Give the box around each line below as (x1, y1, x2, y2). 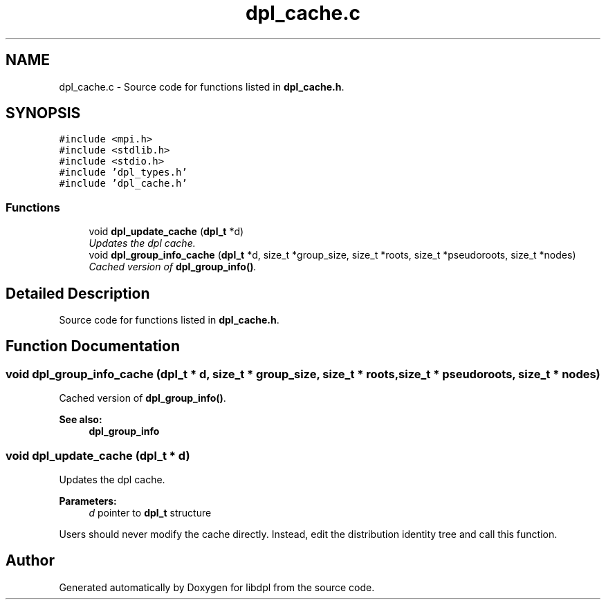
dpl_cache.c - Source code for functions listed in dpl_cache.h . (59, 80, 345, 93)
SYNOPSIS (6, 104, 81, 122)
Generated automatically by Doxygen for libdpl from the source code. (59, 581, 375, 593)
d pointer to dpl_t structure (89, 507, 212, 519)
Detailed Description (6, 284, 150, 302)
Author (6, 552, 55, 570)
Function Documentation (6, 337, 180, 355)
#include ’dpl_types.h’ (59, 167, 187, 178)
